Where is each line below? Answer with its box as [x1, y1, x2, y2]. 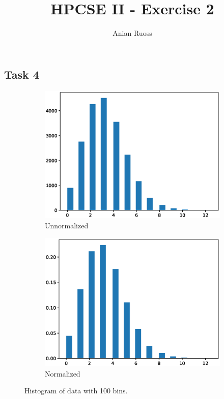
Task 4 [4, 66, 39, 82]
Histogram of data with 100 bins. [24, 385, 128, 396]
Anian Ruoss [113, 28, 152, 38]
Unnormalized [45, 220, 89, 231]
